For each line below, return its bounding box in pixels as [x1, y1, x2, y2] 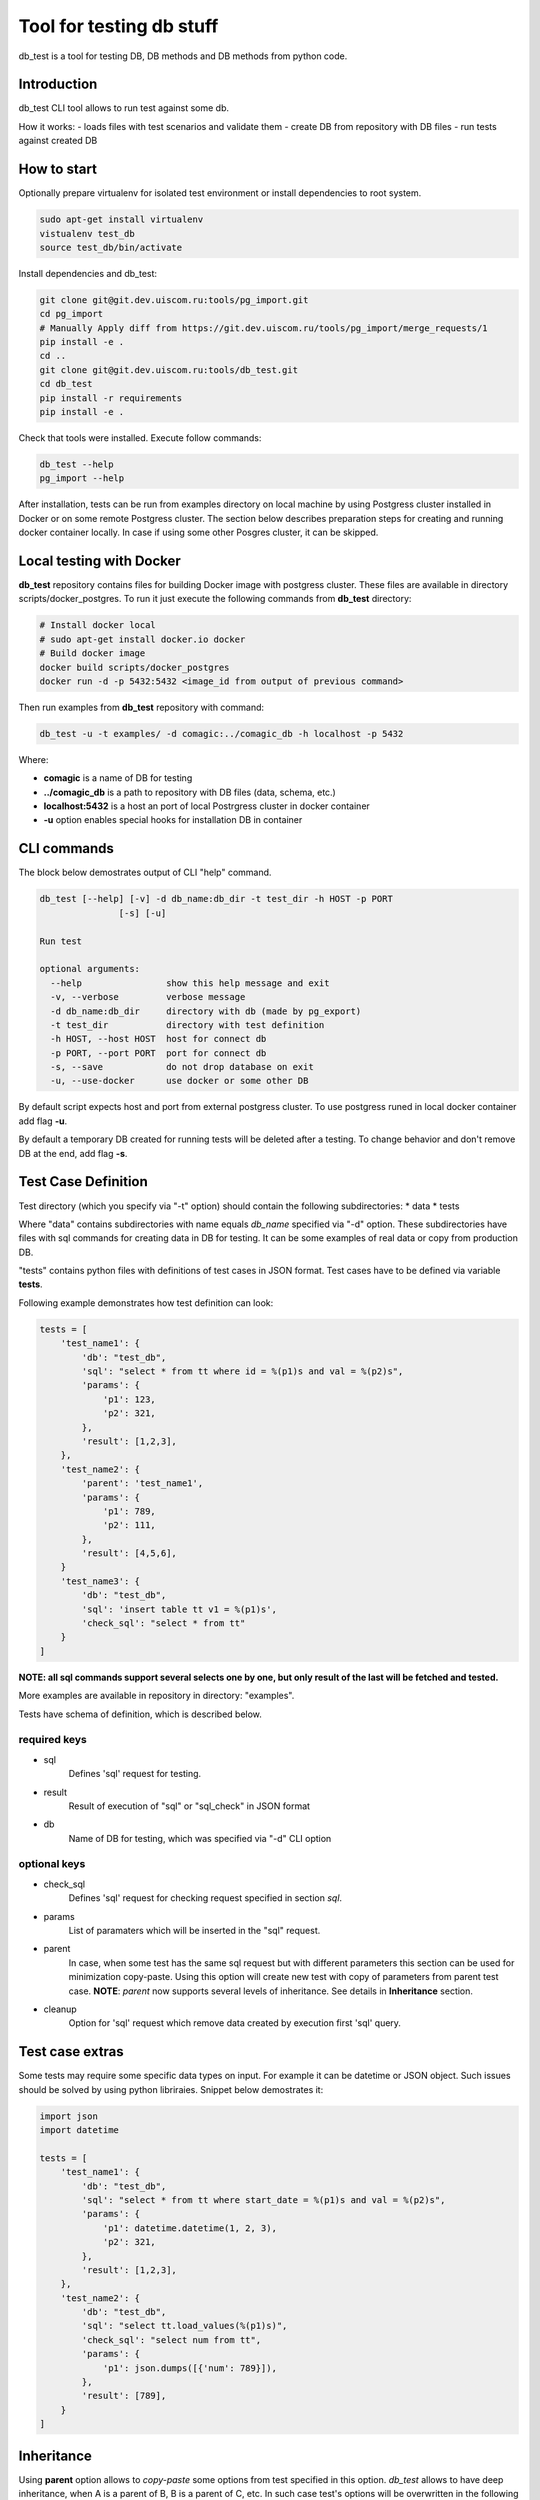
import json [39, 2110, 99, 2122]
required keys [18, 1733, 87, 1747]
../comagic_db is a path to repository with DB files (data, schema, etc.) [43, 786, 337, 798]
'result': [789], [81, 2390, 167, 2402]
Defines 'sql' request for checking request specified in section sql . [68, 1892, 343, 1904]
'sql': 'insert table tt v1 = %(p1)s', [81, 1603, 277, 1615]
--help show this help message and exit [50, 977, 330, 989]
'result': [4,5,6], [81, 1548, 177, 1559]
